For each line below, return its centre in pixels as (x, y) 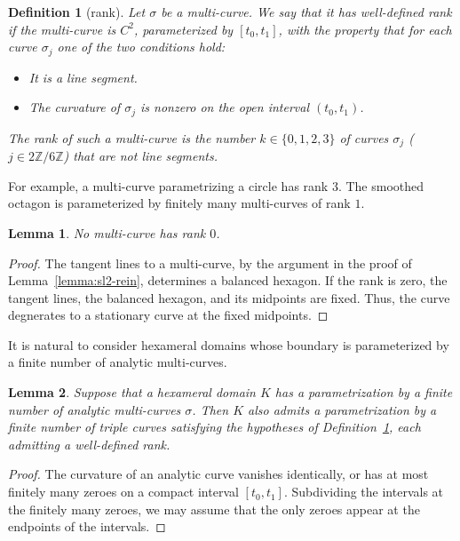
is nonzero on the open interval (225, 107)
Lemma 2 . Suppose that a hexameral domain (132, 392)
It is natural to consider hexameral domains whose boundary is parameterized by (229, 344)
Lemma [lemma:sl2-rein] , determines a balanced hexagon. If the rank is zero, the (228, 280)
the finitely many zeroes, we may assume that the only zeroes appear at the (214, 509)
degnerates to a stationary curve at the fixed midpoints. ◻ (168, 315)
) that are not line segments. (140, 156)
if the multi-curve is (62, 29)
